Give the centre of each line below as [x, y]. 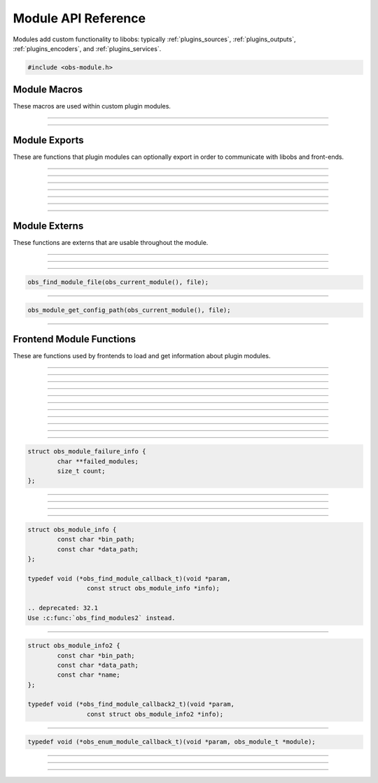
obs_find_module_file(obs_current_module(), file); [118, 282]
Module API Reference [79, 18]
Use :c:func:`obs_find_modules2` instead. [101, 618]
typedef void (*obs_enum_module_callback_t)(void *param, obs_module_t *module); [172, 742]
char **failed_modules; [98, 461]
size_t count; [81, 471]
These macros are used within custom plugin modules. [92, 106]
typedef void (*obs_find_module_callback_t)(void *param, [129, 578]
